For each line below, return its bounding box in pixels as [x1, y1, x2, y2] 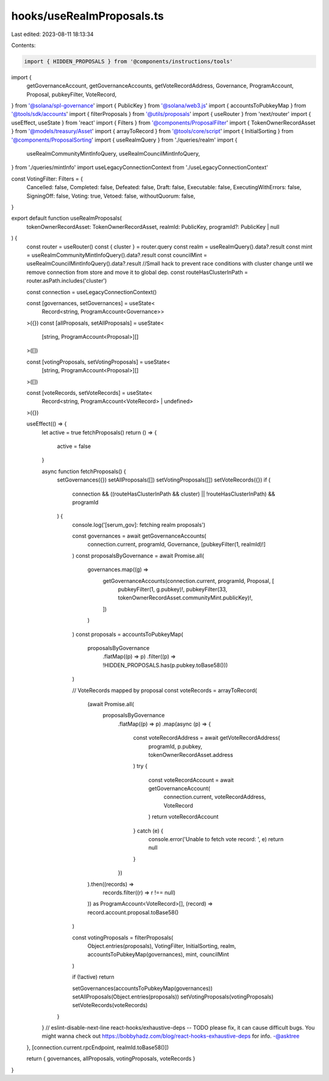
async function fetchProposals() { [41, 468, 126, 475]
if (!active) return [72, 974, 115, 981]
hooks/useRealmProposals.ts [11, 9, 164, 23]
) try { [133, 762, 147, 770]
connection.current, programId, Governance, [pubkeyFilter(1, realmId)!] [87, 541, 266, 548]
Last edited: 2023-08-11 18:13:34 [11, 31, 94, 38]
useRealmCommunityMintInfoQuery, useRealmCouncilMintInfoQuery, [26, 150, 200, 157]
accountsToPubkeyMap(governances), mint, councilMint [87, 951, 230, 958]
